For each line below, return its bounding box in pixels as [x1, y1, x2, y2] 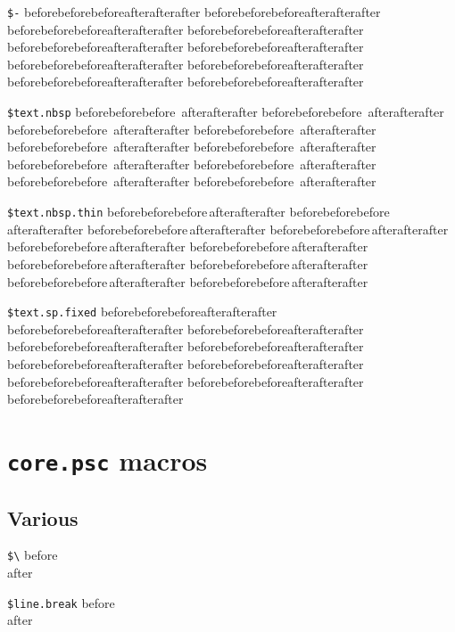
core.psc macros [7, 441, 208, 478]
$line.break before [7, 593, 115, 611]
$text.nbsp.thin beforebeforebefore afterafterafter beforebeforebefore [7, 202, 390, 221]
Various [7, 504, 79, 531]
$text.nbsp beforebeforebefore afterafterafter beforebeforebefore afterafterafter [7, 103, 444, 121]
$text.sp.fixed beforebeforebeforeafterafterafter [7, 302, 277, 321]
